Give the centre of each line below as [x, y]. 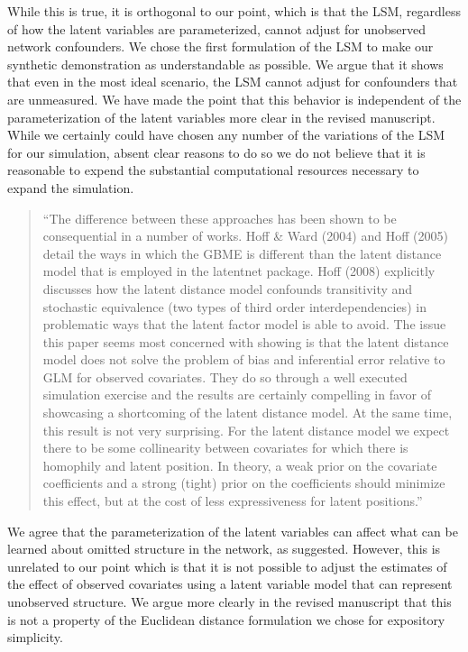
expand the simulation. [71, 187]
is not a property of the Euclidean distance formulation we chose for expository [226, 619]
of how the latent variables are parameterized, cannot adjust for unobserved [217, 28]
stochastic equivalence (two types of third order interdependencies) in [234, 306]
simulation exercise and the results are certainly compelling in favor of [237, 395]
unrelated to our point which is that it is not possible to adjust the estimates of [227, 566]
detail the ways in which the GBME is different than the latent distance [242, 253]
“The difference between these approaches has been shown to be [220, 218]
